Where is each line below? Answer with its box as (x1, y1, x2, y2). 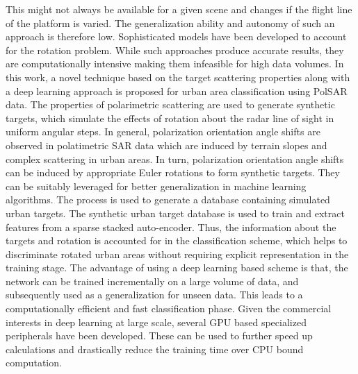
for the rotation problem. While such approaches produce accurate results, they (6, 42, 344, 57)
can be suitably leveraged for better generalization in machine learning (6, 178, 307, 193)
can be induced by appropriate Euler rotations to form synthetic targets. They (6, 165, 340, 180)
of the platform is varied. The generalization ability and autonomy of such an (6, 15, 335, 30)
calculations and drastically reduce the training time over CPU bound (6, 341, 304, 356)
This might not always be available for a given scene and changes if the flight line (6, 2, 352, 16)
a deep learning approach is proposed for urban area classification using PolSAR (6, 83, 348, 98)
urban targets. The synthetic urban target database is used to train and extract (6, 205, 345, 220)
